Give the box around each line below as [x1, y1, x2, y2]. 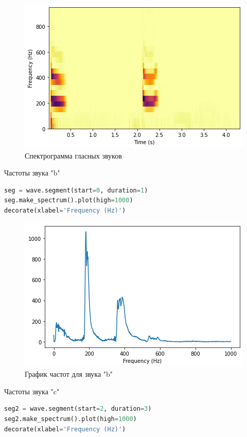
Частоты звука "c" [4, 386, 60, 396]
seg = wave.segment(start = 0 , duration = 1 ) [4, 186, 148, 194]
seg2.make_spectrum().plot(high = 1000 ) [4, 415, 137, 423]
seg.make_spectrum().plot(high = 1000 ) [4, 197, 133, 204]
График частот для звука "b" [25, 369, 113, 379]
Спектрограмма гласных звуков [25, 150, 122, 161]
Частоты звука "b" [4, 167, 60, 178]
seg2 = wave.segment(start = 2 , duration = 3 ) [4, 405, 152, 413]
